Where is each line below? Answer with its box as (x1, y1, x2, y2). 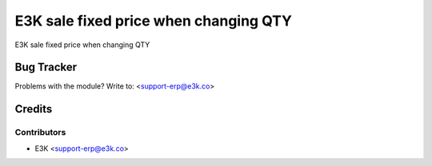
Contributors (14, 127, 66, 138)
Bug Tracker (14, 61, 78, 74)
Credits (14, 102, 53, 116)
